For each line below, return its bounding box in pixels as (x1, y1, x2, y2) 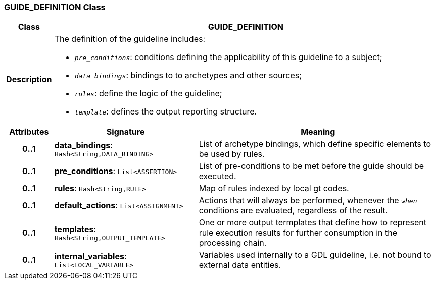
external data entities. (199, 260, 281, 270)
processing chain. (199, 238, 267, 248)
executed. (199, 171, 236, 182)
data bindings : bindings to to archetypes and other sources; (74, 70, 302, 81)
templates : (54, 223, 96, 234)
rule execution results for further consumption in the (199, 228, 398, 238)
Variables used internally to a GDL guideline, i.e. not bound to (199, 250, 431, 260)
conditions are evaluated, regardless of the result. (199, 205, 388, 216)
